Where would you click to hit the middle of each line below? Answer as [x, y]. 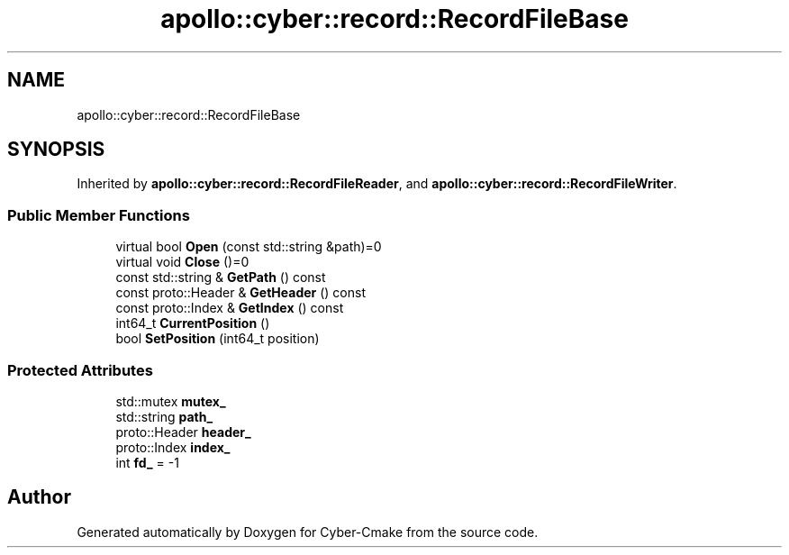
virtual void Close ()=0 [182, 262]
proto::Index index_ [173, 447]
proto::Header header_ [183, 432]
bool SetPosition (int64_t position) [218, 339]
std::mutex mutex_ [171, 401]
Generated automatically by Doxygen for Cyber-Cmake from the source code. [308, 532]
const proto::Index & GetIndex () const [230, 308]
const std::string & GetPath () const [221, 277]
